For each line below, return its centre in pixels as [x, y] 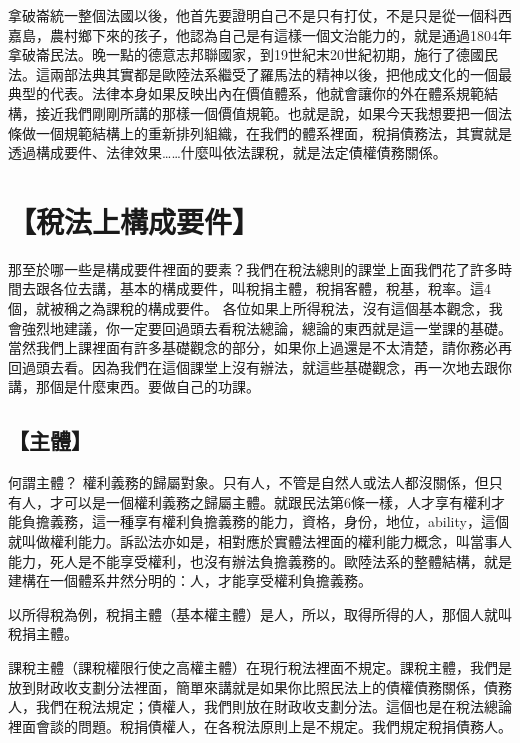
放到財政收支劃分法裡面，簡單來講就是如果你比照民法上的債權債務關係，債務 [260, 686]
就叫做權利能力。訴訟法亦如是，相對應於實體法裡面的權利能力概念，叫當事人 [260, 541]
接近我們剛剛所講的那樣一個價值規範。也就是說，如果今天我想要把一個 [266, 112]
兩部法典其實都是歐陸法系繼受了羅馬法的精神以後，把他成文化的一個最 [280, 73]
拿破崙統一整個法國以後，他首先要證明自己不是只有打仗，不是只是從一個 [246, 15]
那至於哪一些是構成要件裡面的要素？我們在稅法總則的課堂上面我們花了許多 [253, 268]
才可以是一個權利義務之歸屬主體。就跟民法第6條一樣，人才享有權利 [270, 501]
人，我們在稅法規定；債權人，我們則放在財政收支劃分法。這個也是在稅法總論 [260, 706]
